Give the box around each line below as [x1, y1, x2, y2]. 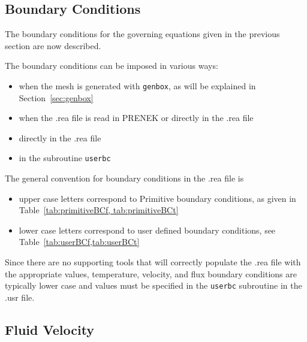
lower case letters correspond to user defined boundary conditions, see [19, 223, 276, 236]
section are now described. [5, 39, 101, 52]
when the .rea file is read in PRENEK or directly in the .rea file [19, 111, 254, 124]
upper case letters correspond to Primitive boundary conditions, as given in [19, 192, 296, 204]
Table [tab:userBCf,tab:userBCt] [19, 235, 140, 248]
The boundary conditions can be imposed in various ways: [5, 59, 218, 72]
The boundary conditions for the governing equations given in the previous [5, 28, 280, 40]
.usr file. [5, 290, 35, 303]
